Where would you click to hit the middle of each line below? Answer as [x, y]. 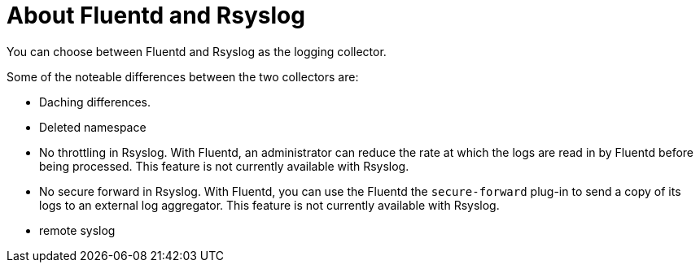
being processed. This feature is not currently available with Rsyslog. [224, 166]
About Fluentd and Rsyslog [156, 15]
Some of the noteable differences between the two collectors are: [183, 76]
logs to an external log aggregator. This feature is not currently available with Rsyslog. [269, 205]
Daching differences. [95, 102]
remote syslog [77, 230]
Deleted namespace [93, 127]
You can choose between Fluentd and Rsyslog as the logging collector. [197, 51]
